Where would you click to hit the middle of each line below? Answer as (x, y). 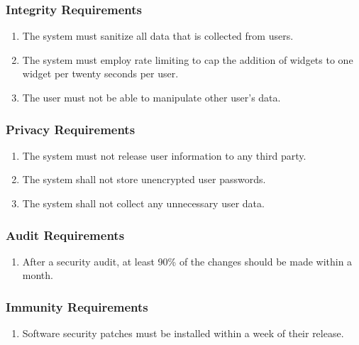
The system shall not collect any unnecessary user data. (143, 203)
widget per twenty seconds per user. (100, 73)
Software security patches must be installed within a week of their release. (183, 333)
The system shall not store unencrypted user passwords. (144, 179)
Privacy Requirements (71, 129)
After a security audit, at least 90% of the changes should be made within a (187, 261)
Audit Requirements (65, 235)
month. (38, 275)
